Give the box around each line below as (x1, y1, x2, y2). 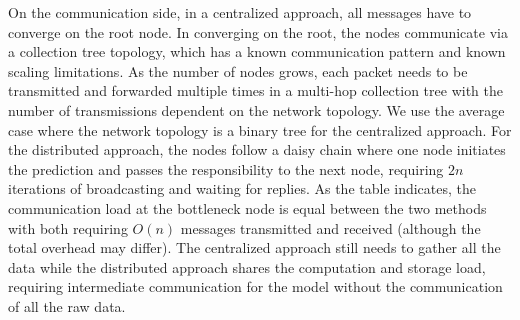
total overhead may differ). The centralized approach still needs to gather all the (8, 237, 501, 258)
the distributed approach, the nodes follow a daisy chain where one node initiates (8, 139, 506, 160)
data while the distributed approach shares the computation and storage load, (8, 256, 486, 277)
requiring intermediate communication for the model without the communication (8, 276, 503, 297)
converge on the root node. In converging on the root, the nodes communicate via (8, 21, 508, 42)
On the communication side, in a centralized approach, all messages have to (8, 2, 472, 22)
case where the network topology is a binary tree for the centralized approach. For (8, 119, 512, 140)
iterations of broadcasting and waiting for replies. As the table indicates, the (8, 178, 477, 199)
